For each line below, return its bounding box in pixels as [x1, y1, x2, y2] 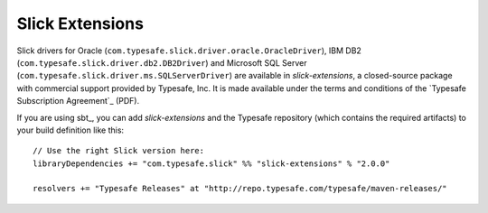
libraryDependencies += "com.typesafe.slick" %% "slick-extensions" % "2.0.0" [33, 158, 390, 169]
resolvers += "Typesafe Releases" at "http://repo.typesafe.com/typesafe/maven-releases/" [33, 183, 447, 194]
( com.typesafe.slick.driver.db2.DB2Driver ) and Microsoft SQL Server [16, 57, 307, 68]
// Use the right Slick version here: [33, 145, 205, 156]
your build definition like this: [16, 125, 125, 135]
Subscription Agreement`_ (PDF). [16, 96, 140, 106]
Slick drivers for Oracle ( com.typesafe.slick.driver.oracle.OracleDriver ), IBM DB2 [16, 45, 361, 56]
